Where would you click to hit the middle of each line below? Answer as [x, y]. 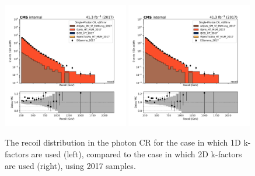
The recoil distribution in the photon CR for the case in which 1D [123, 142]
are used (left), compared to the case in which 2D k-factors [137, 153]
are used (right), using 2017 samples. [70, 165]
